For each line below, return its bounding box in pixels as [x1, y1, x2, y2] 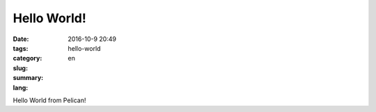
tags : [13, 44, 29, 52]
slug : [13, 63, 28, 72]
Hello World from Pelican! [13, 96, 86, 104]
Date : [13, 35, 29, 43]
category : [13, 54, 42, 63]
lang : [13, 83, 29, 92]
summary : [13, 74, 44, 82]
